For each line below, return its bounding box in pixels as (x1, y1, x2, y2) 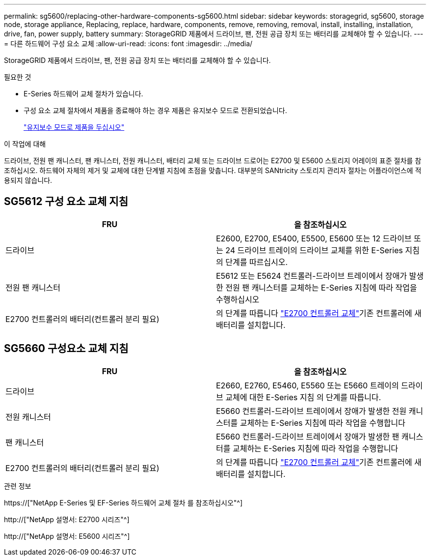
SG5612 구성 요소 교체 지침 (4, 195, 128, 208)
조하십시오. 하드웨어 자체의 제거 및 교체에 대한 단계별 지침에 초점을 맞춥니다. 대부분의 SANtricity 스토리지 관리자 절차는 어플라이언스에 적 (4, 166, 422, 175)
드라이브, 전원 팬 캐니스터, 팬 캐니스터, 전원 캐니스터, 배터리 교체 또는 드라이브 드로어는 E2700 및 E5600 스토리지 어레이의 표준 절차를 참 (4, 156, 422, 165)
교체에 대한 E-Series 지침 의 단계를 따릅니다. (225, 392, 381, 402)
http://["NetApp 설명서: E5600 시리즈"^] (4, 531, 130, 540)
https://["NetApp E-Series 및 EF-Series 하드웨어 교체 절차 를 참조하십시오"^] (4, 498, 243, 507)
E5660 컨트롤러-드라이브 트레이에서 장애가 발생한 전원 (216, 406, 407, 416)
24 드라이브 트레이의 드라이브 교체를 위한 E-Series (225, 245, 403, 255)
